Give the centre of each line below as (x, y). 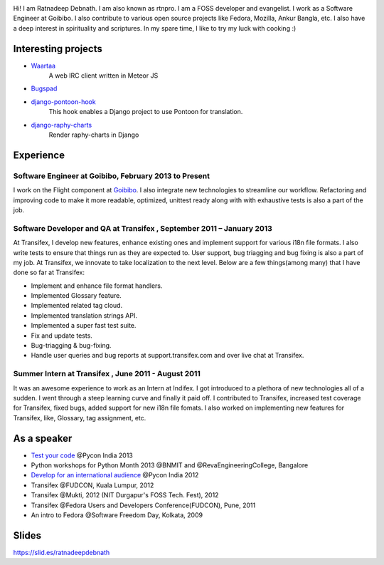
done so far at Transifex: (49, 273)
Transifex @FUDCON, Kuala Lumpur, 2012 (92, 485)
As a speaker (43, 438)
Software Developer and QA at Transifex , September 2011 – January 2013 (143, 228)
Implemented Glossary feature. (76, 296)
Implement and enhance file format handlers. (97, 286)
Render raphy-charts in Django (94, 135)
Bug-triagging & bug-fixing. (71, 346)
